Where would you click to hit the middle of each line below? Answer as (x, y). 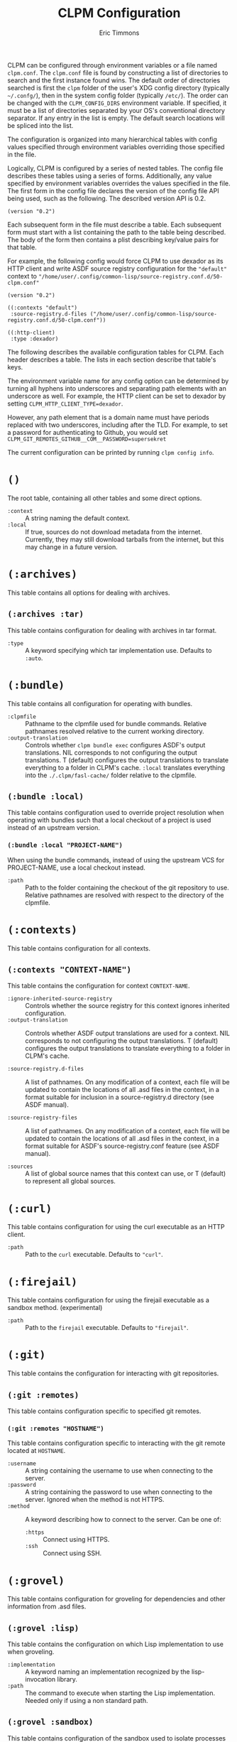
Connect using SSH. (72, 1553)
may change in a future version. (72, 547)
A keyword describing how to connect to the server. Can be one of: (123, 1520)
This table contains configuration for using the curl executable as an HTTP (116, 1227)
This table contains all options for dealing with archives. (89, 593)
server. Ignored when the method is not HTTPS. (95, 1500)
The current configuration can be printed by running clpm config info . (111, 452)
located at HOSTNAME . (37, 1451)
